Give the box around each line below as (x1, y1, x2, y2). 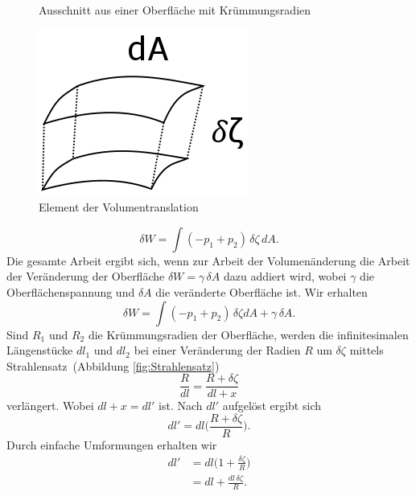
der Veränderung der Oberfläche (6, 268, 165, 285)
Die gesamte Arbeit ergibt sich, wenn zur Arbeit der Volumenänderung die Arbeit (6, 252, 410, 268)
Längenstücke (6, 342, 73, 359)
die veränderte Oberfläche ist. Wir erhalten (155, 283, 368, 300)
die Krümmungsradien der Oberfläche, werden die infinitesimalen (88, 326, 409, 342)
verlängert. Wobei (6, 397, 94, 414)
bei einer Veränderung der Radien (134, 342, 301, 359)
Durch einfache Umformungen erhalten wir (6, 437, 217, 453)
